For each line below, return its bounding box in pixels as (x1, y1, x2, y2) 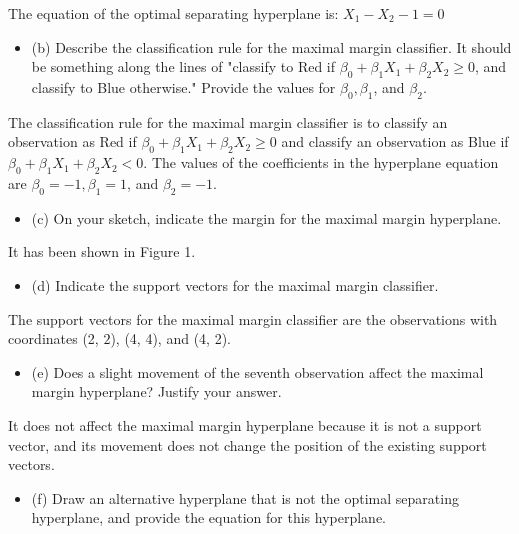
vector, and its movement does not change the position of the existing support (8, 434, 487, 455)
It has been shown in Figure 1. (8, 241, 196, 262)
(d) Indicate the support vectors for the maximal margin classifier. (31, 274, 439, 295)
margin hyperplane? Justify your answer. (31, 381, 282, 402)
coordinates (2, (8, 328, 99, 349)
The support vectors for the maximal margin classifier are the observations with (8, 308, 498, 329)
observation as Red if (8, 131, 137, 152)
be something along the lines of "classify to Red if (31, 56, 336, 77)
